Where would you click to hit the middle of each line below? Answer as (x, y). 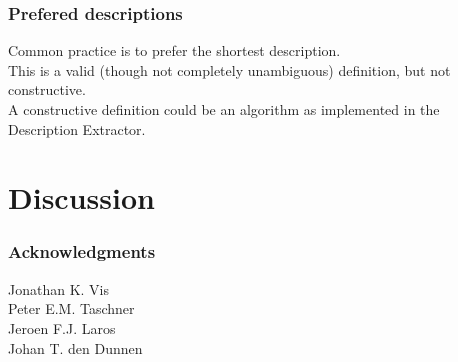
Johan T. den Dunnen (75, 347)
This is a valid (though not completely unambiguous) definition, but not (229, 69)
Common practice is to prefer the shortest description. (174, 50)
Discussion (81, 197)
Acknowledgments (82, 251)
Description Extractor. (77, 128)
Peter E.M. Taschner (71, 308)
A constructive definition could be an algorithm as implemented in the (224, 109)
